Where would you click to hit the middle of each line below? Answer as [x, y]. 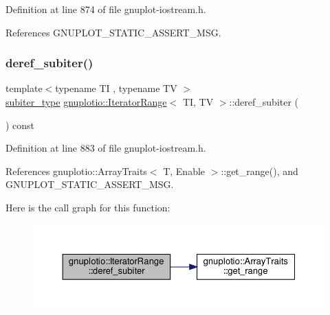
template [24, 88]
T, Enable [184, 171]
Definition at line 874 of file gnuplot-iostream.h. [106, 9]
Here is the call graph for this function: [88, 207]
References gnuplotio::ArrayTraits [76, 171]
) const [20, 125]
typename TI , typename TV [116, 88]
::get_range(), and [260, 171]
